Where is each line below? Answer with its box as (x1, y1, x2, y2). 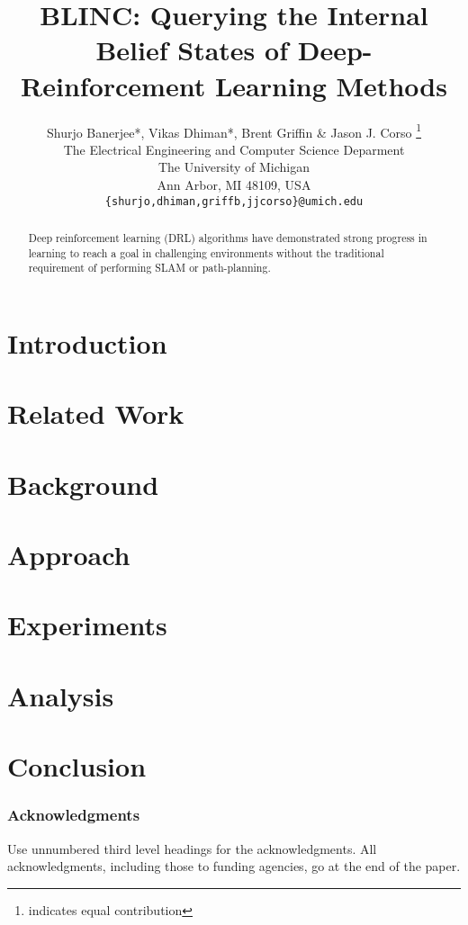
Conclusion (7, 748, 147, 785)
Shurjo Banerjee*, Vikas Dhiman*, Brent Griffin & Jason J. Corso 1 (46, 120, 422, 141)
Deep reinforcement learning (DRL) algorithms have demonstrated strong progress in (28, 229, 427, 245)
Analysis (7, 677, 114, 714)
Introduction (7, 324, 167, 361)
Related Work (7, 395, 184, 432)
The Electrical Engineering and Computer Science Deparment (63, 139, 405, 158)
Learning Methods (214, 67, 447, 103)
